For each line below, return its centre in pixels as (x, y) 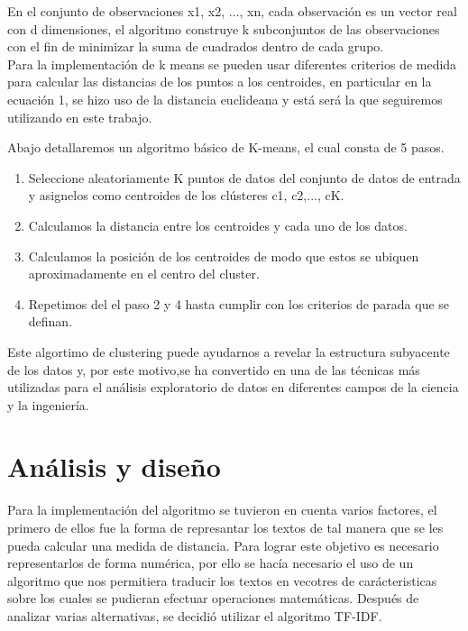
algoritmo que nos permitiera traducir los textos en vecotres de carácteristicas (222, 580)
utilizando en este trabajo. (80, 117)
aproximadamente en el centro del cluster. (144, 274)
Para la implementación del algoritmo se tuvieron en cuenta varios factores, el (222, 510)
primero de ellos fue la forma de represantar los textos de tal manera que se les (225, 527)
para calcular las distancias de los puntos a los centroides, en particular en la (220, 82)
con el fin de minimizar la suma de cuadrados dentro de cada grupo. (196, 46)
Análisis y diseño (114, 466)
